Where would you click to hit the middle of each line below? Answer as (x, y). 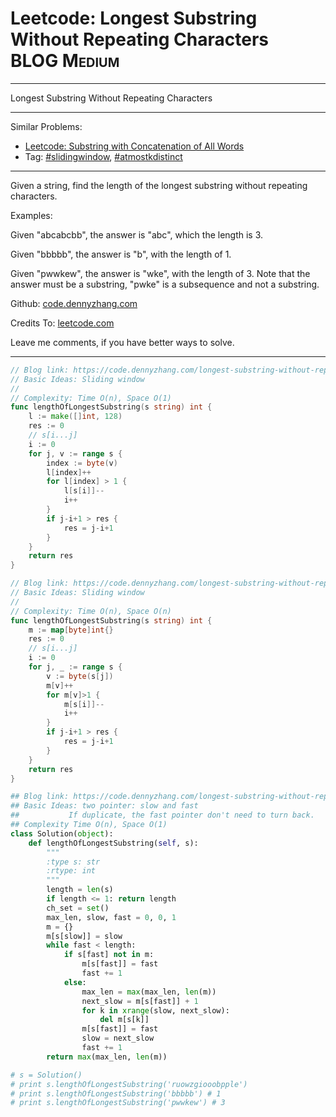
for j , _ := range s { (75, 667)
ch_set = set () (78, 908)
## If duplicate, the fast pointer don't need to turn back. (162, 815)
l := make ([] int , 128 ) (75, 417)
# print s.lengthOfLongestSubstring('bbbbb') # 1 (116, 1093)
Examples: (31, 215)
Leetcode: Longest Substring (134, 18)
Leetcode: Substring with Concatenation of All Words (134, 146)
